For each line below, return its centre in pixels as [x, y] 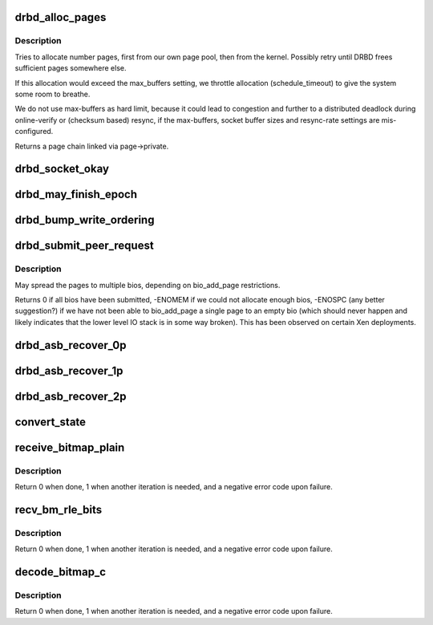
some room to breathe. [53, 94]
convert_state [51, 422]
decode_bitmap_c [61, 572]
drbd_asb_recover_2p [71, 396]
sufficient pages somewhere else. [71, 68]
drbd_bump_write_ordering [85, 220]
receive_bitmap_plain [70, 447]
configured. [34, 132]
